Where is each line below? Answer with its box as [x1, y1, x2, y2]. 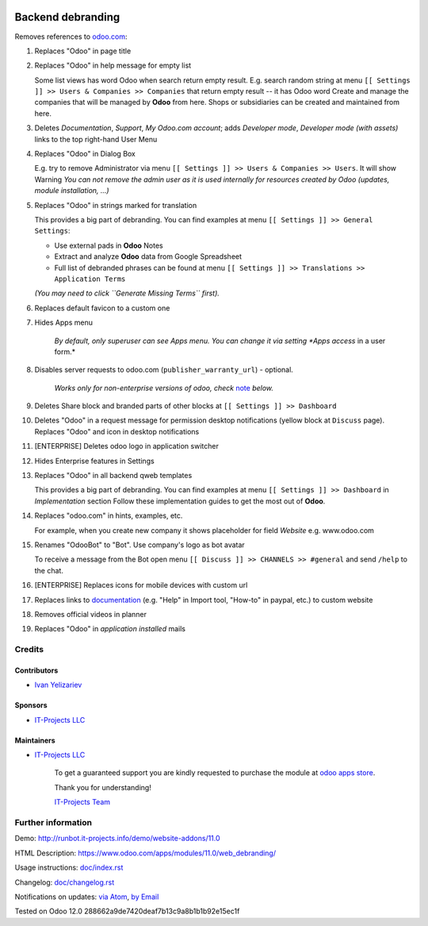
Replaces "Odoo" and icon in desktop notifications [34, 426, 200, 436]
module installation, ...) [34, 186, 110, 195]
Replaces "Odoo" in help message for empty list [34, 60, 192, 71]
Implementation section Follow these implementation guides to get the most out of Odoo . [34, 496, 326, 506]
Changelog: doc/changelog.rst [14, 878, 115, 887]
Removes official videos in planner [34, 609, 147, 619]
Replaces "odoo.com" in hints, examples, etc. [34, 511, 183, 520]
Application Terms [54, 274, 126, 284]
